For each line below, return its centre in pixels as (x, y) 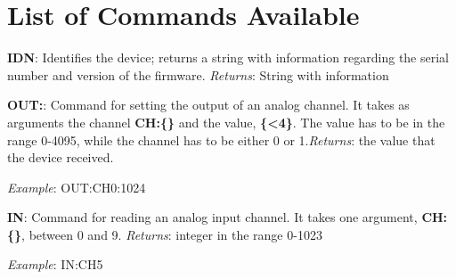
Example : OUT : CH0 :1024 (77, 187)
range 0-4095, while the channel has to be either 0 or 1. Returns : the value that (221, 139)
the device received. (61, 157)
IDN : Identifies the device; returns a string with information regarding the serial (228, 57)
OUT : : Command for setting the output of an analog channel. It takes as (208, 105)
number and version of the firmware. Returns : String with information (198, 74)
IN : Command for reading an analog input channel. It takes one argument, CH (225, 217)
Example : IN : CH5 (55, 264)
